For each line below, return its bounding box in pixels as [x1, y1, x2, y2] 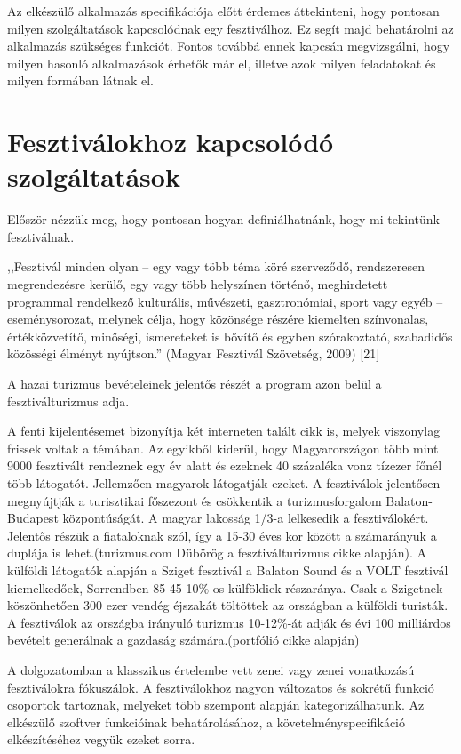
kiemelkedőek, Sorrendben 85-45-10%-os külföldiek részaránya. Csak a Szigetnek [7, 578, 443, 597]
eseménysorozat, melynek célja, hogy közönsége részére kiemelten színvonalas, [7, 309, 429, 328]
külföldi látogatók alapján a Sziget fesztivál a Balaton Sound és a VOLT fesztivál [7, 560, 449, 579]
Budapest [7, 509, 59, 527]
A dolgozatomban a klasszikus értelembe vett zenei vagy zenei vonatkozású [7, 660, 415, 678]
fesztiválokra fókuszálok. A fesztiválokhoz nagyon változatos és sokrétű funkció [7, 678, 434, 696]
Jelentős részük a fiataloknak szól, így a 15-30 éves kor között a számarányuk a [7, 525, 437, 544]
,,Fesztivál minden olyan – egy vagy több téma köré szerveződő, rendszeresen [7, 257, 425, 276]
